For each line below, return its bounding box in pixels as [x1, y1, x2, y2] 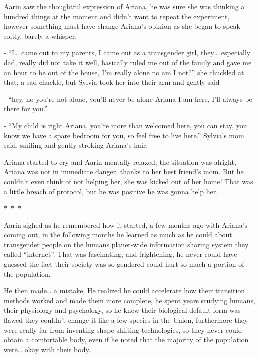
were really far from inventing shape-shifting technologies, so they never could [4, 324, 242, 335]
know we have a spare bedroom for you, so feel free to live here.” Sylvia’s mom [4, 130, 244, 140]
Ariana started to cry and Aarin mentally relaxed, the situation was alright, [4, 156, 236, 167]
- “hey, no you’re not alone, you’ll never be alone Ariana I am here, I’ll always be [4, 93, 252, 104]
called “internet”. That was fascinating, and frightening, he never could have [4, 249, 237, 259]
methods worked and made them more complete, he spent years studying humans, [4, 295, 255, 305]
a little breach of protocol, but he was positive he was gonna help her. [4, 186, 218, 196]
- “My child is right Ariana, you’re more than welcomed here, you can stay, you [4, 120, 247, 130]
